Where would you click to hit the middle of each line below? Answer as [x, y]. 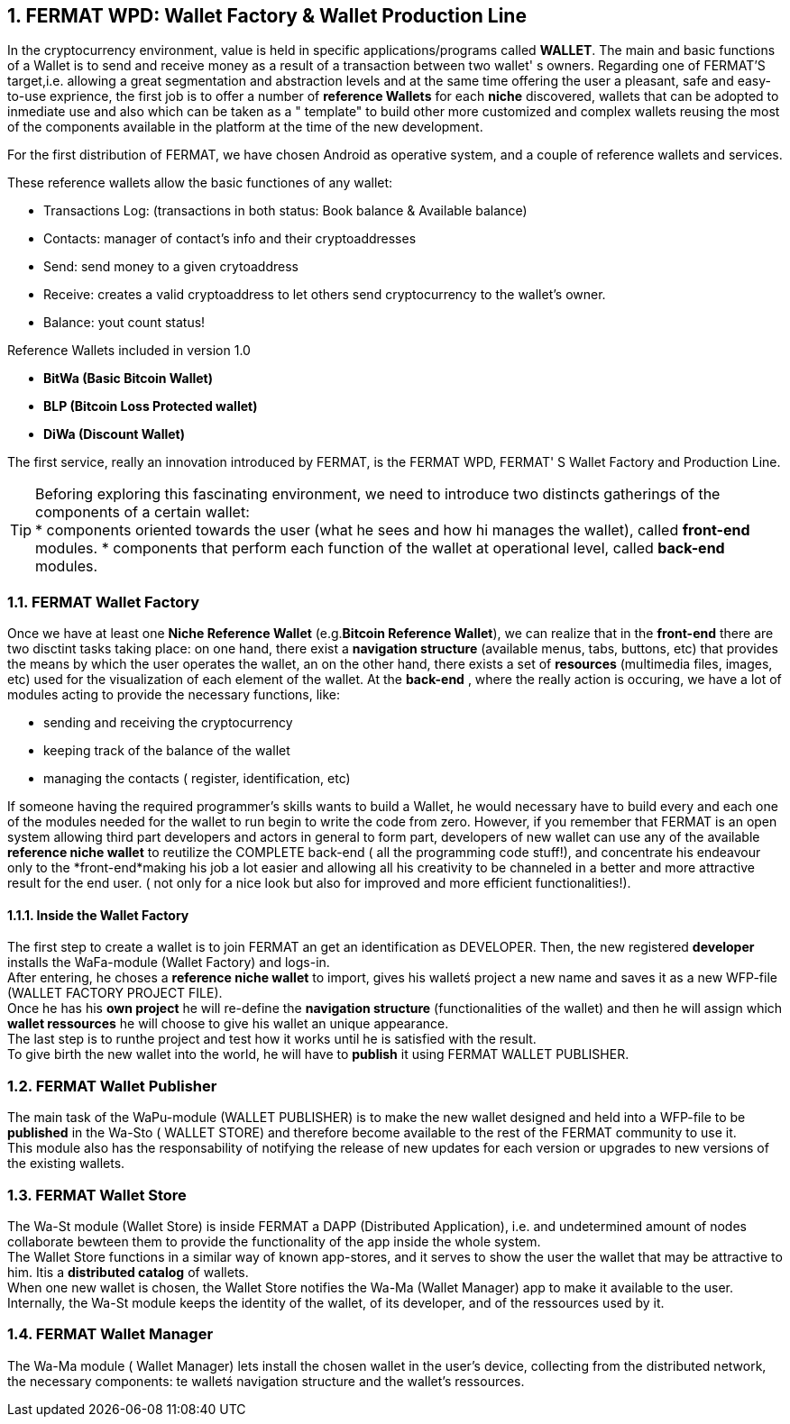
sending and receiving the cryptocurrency [168, 723]
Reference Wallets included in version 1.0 [129, 351]
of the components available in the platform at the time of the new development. [245, 127]
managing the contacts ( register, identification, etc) [197, 779]
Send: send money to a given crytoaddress [171, 267]
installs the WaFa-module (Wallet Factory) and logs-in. [169, 963]
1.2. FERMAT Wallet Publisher [112, 1086]
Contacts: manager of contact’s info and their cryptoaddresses [230, 239]
